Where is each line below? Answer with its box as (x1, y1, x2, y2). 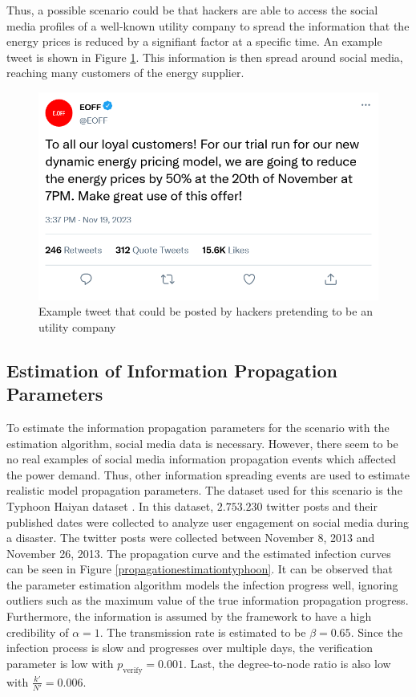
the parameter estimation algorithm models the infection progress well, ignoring (6, 576, 398, 593)
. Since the (350, 623, 403, 640)
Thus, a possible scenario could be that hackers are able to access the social (6, 2, 378, 18)
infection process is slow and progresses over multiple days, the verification (6, 639, 373, 656)
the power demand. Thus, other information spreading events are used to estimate (6, 466, 410, 483)
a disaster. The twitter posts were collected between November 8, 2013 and (6, 529, 375, 546)
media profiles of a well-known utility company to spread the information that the (6, 17, 410, 34)
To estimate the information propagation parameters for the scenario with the (6, 418, 390, 435)
